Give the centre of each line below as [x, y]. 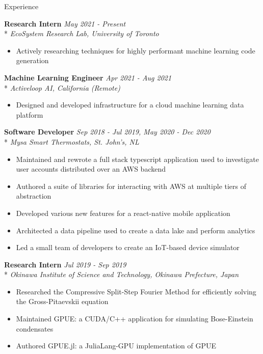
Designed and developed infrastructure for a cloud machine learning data [130, 105]
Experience [21, 6]
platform [30, 114]
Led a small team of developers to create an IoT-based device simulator [128, 247]
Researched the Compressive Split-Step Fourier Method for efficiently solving [136, 291]
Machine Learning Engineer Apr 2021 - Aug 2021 [88, 77]
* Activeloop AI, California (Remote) [62, 87]
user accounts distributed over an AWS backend [91, 169]
